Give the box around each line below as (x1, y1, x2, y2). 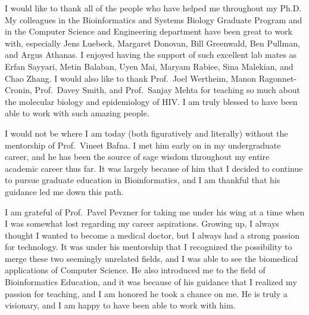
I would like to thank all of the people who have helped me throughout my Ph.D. (5, 2, 302, 14)
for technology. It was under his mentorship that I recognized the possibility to (5, 240, 292, 253)
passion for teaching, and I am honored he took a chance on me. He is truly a (5, 287, 288, 299)
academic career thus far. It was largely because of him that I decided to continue (5, 162, 303, 174)
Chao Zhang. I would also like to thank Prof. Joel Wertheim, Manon (5, 72, 257, 84)
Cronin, (5, 84, 32, 96)
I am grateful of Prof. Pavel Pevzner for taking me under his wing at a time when (5, 205, 305, 218)
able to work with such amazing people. (5, 107, 149, 119)
